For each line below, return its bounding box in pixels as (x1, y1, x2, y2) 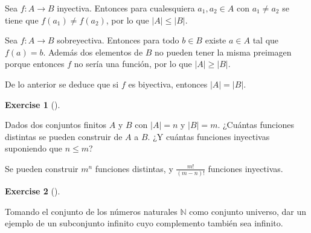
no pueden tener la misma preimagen (155, 45, 292, 58)
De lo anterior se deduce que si (5, 77, 119, 90)
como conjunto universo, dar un (189, 205, 307, 217)
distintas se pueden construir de (5, 130, 123, 142)
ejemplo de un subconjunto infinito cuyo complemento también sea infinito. (5, 217, 283, 229)
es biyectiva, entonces (128, 77, 208, 90)
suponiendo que (5, 142, 62, 155)
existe (205, 34, 226, 46)
